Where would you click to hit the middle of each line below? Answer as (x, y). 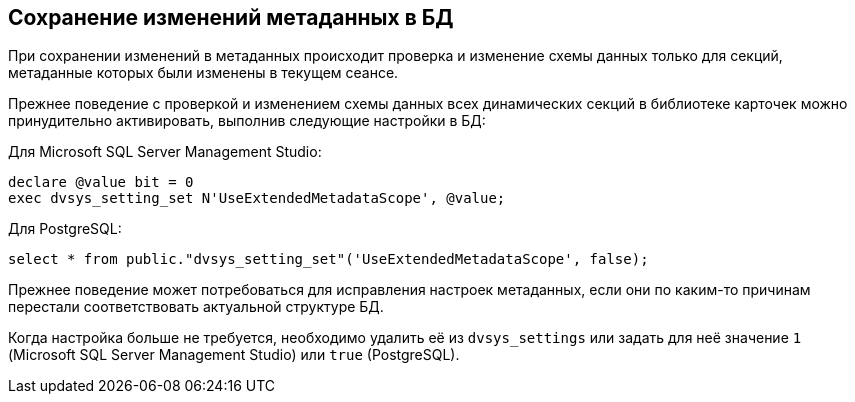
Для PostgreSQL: (65, 229)
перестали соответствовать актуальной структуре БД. (196, 307)
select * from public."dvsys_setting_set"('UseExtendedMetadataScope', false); (328, 259)
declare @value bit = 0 (101, 182)
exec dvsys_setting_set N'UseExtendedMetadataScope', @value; (257, 198)
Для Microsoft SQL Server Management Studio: (165, 152)
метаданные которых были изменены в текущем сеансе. (203, 73)
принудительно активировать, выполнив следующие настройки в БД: (247, 121)
